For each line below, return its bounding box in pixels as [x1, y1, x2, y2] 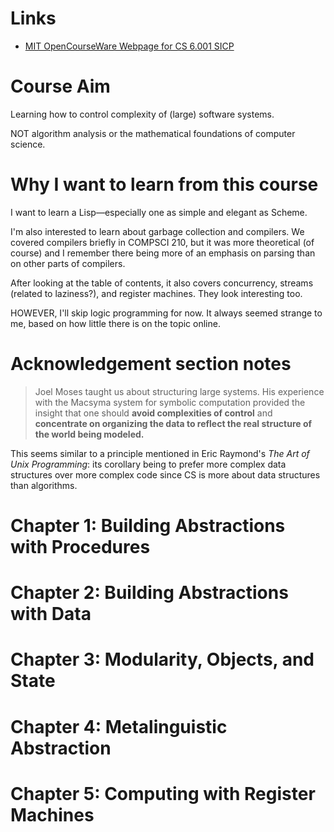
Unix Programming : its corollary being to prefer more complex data [10, 458, 287, 470]
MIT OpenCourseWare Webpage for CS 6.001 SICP [24, 40, 235, 52]
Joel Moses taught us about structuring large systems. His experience [34, 385, 325, 397]
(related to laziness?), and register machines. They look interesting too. [10, 287, 303, 299]
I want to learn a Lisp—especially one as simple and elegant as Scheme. [10, 206, 308, 218]
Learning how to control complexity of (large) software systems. [10, 108, 275, 120]
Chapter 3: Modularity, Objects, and [10, 648, 315, 671]
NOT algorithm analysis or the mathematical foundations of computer [10, 127, 296, 139]
